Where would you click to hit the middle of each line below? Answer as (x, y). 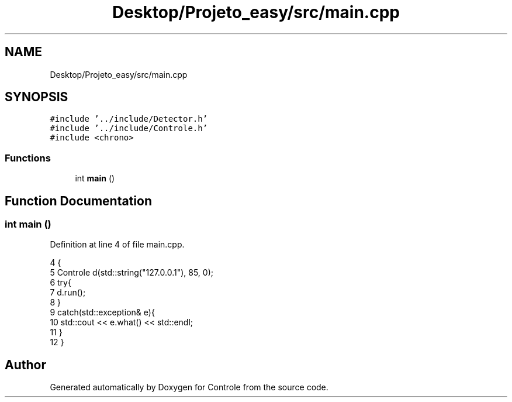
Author (25, 365)
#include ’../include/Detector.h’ (129, 119)
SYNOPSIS (37, 97)
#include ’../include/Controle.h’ (129, 128)
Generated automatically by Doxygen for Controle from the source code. (189, 387)
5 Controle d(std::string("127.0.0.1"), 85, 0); (132, 273)
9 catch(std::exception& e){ (102, 312)
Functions (28, 158)
